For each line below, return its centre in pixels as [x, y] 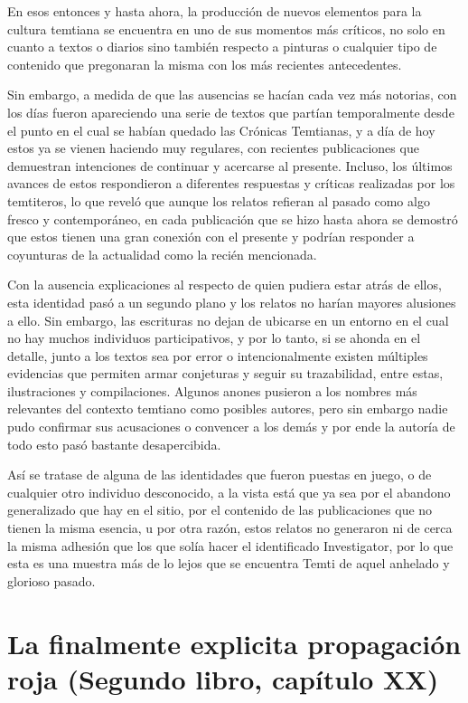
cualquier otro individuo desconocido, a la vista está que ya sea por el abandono [229, 492]
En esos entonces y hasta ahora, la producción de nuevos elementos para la [215, 11]
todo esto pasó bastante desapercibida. [114, 444]
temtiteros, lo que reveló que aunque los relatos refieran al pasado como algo [219, 200]
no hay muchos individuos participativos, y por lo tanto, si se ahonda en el [214, 338]
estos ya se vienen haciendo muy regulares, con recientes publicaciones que [213, 148]
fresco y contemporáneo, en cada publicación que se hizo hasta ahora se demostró [233, 218]
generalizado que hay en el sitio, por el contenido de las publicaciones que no [220, 510]
